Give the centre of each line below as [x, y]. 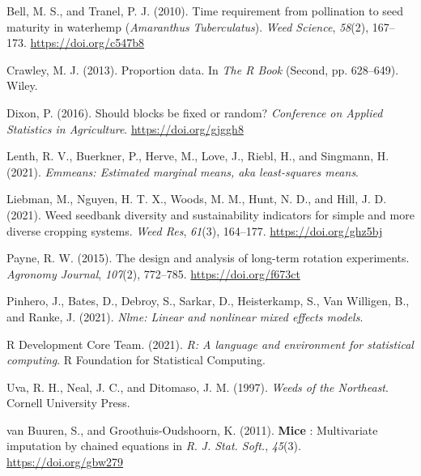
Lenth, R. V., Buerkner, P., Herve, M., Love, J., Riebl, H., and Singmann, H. [198, 156]
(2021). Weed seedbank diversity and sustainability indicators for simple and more [210, 214]
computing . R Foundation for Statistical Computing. [136, 360]
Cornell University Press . [68, 403]
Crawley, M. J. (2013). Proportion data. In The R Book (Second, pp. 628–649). [203, 69]
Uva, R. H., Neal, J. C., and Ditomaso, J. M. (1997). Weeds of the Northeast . [198, 387]
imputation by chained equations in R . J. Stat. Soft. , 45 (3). [154, 446]
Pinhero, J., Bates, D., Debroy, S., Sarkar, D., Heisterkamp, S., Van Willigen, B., [208, 301]
